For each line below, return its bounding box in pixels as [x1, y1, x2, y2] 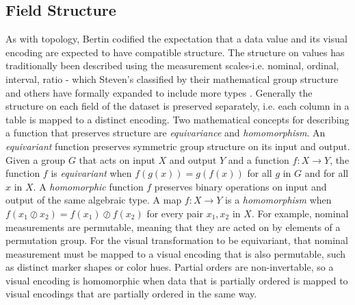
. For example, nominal [251, 206, 349, 220]
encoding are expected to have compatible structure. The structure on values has [5, 45, 345, 59]
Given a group [5, 152, 66, 167]
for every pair [146, 206, 203, 220]
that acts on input [79, 152, 155, 167]
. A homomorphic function [33, 179, 144, 193]
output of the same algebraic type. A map [5, 193, 182, 207]
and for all [304, 166, 349, 180]
